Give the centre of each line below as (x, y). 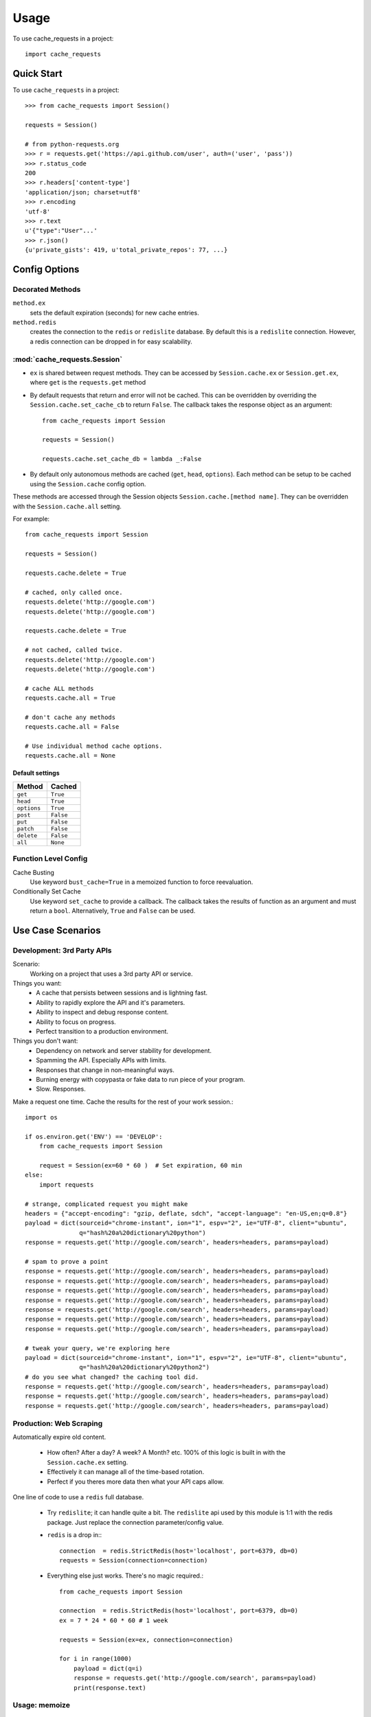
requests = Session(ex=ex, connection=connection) (146, 1639)
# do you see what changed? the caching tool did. (112, 1377)
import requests (66, 1184)
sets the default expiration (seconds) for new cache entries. (114, 312)
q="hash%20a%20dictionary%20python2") (144, 1367)
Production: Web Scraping (58, 1423)
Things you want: (37, 983)
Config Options (46, 269)
